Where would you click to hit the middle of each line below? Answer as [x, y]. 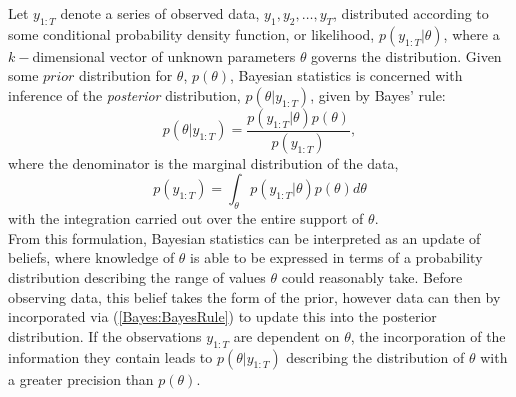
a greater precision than [81, 378]
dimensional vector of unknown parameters [164, 55]
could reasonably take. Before [372, 277]
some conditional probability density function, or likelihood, [191, 33]
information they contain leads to [110, 356]
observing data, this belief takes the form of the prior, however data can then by [254, 296]
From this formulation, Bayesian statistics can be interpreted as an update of [244, 237]
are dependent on [286, 335]
